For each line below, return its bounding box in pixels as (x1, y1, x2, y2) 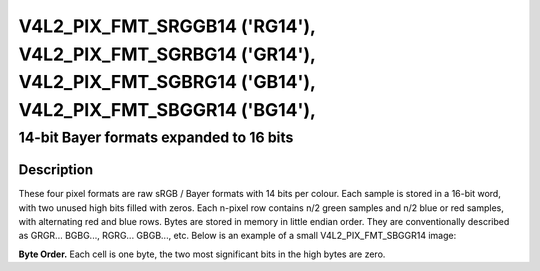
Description (18, 161, 94, 179)
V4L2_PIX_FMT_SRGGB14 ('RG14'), (18, 15, 316, 37)
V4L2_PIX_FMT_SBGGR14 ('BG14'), (18, 99, 317, 122)
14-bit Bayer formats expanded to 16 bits (18, 128, 294, 146)
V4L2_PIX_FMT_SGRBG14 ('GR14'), (18, 43, 316, 65)
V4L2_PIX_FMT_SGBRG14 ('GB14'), (18, 71, 316, 94)
